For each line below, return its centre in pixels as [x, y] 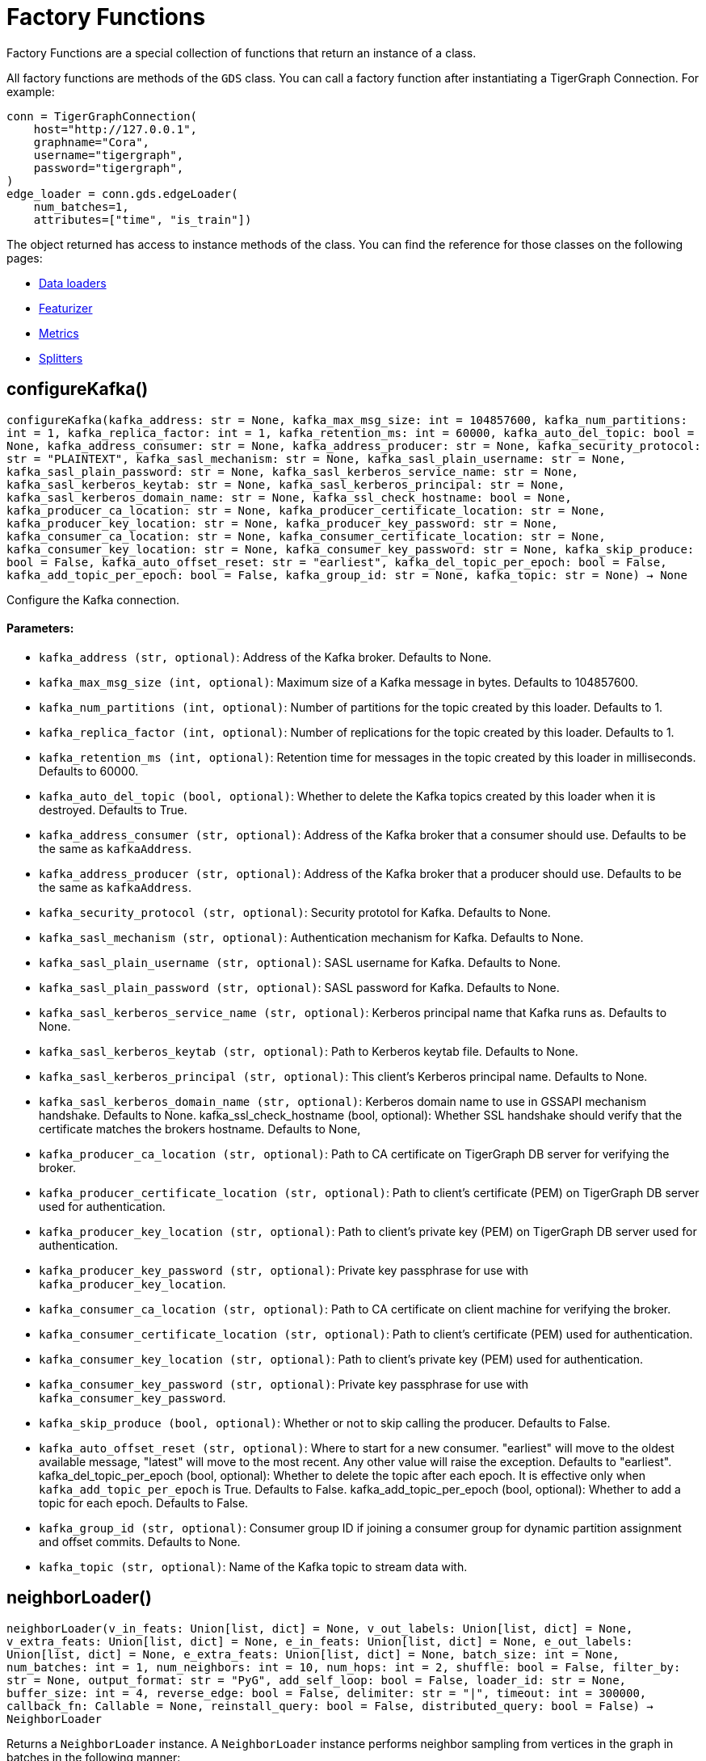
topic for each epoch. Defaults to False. [144, 1503]
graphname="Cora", [92, 142]
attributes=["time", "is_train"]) [143, 219]
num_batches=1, [81, 206]
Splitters [61, 358]
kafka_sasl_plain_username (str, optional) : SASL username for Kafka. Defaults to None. [300, 962]
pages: [25, 258]
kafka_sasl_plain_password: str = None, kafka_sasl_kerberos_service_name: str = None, [293, 471]
